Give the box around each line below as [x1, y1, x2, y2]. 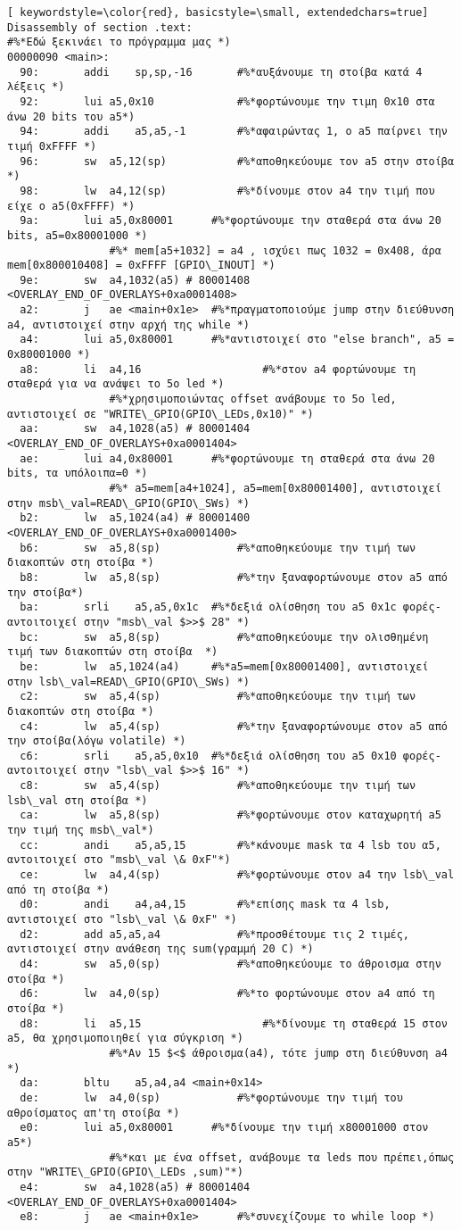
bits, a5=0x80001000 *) [7, 229, 148, 242]
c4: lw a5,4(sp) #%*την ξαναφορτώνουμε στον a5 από [20, 719, 448, 733]
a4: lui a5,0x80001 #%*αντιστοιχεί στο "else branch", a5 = [20, 333, 455, 346]
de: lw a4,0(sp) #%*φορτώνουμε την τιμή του [20, 1091, 403, 1104]
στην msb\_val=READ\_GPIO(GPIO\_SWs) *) [7, 496, 251, 510]
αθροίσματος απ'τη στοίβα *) [7, 1106, 180, 1119]
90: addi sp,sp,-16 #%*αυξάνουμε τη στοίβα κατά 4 [20, 65, 423, 79]
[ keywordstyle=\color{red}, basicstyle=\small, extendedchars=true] [7, 6, 429, 19]
